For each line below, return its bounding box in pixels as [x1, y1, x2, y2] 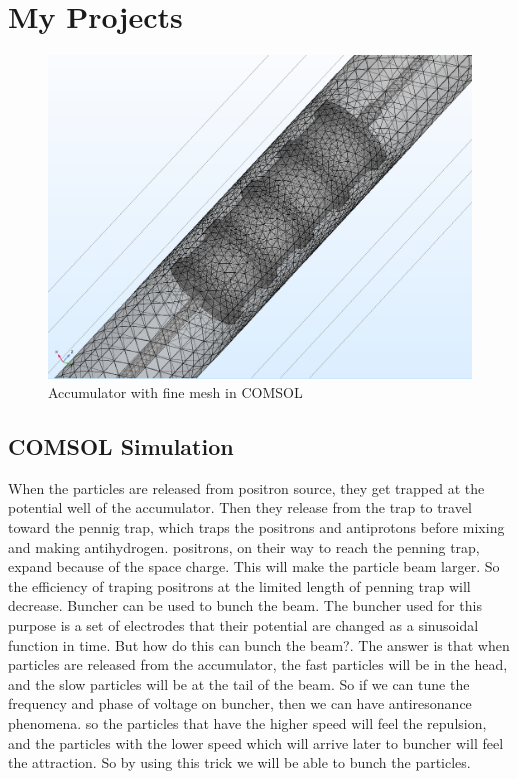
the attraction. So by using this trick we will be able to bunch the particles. [8, 752, 471, 773]
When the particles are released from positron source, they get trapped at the [8, 477, 485, 498]
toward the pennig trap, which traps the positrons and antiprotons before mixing [8, 517, 505, 538]
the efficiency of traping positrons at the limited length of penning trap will [8, 575, 471, 596]
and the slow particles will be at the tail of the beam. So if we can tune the [8, 673, 470, 694]
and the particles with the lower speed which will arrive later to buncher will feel [8, 732, 504, 753]
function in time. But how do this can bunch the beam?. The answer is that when [8, 634, 510, 655]
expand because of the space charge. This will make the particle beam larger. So [8, 556, 500, 577]
